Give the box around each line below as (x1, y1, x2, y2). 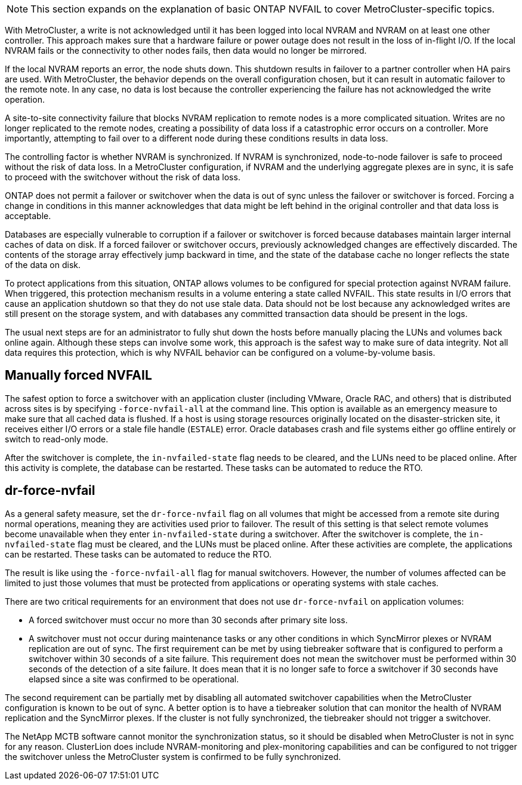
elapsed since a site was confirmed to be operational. (29, 673, 239, 684)
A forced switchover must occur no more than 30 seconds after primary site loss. (29, 614, 348, 625)
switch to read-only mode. (5, 433, 109, 444)
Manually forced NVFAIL (5, 368, 152, 383)
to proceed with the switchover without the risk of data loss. (5, 172, 240, 182)
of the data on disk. (5, 260, 81, 270)
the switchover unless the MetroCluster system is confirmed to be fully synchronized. (5, 751, 341, 762)
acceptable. (5, 211, 51, 221)
